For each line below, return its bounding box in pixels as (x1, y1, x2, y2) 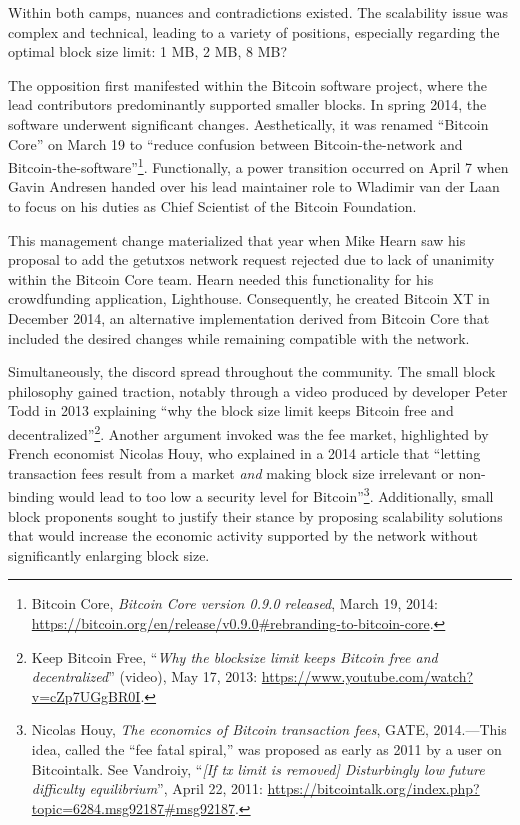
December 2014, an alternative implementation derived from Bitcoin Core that (8, 307, 490, 328)
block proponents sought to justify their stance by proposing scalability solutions (8, 505, 503, 526)
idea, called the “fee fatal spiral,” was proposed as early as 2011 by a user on (31, 738, 502, 759)
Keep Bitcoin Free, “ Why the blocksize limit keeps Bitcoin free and (31, 646, 438, 667)
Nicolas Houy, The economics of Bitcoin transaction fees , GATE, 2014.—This (31, 719, 507, 740)
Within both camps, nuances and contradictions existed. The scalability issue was (8, 2, 508, 22)
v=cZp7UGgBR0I (31, 685, 141, 706)
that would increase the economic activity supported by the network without (8, 525, 479, 546)
